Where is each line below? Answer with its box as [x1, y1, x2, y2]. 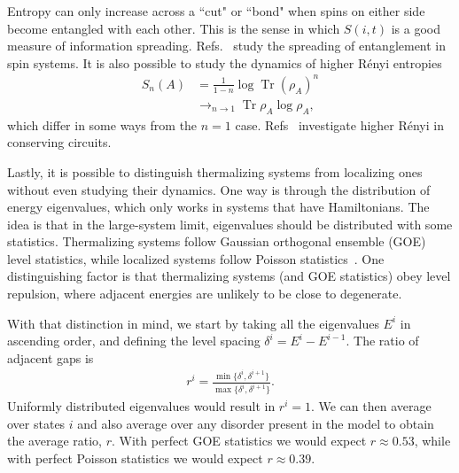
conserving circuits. [7, 133, 112, 151]
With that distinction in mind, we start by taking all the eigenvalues [7, 314, 379, 332]
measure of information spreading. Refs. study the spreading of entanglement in [7, 36, 447, 55]
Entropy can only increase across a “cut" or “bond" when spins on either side [7, 2, 425, 19]
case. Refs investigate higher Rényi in [235, 115, 444, 134]
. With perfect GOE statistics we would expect [112, 431, 367, 450]
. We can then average [310, 397, 432, 415]
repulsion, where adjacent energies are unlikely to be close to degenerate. [7, 284, 402, 303]
